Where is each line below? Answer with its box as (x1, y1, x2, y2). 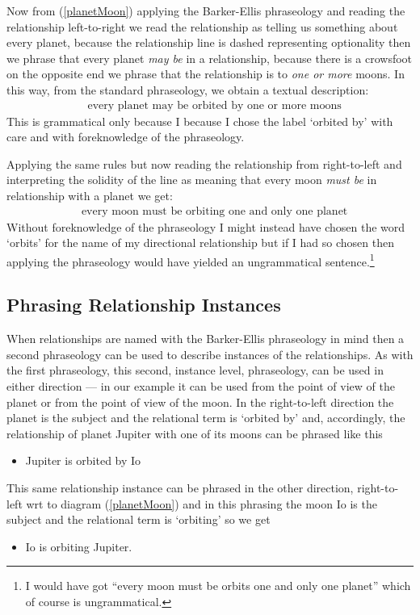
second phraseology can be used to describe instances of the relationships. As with (6, 345, 414, 362)
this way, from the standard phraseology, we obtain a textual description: (6, 81, 369, 98)
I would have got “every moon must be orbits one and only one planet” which (25, 577, 411, 594)
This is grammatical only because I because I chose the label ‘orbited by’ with (6, 112, 393, 129)
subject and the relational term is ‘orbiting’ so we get (6, 511, 271, 528)
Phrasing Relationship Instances (6, 292, 281, 317)
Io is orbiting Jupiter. (25, 538, 132, 554)
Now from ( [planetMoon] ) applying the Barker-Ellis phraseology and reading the (6, 2, 405, 19)
